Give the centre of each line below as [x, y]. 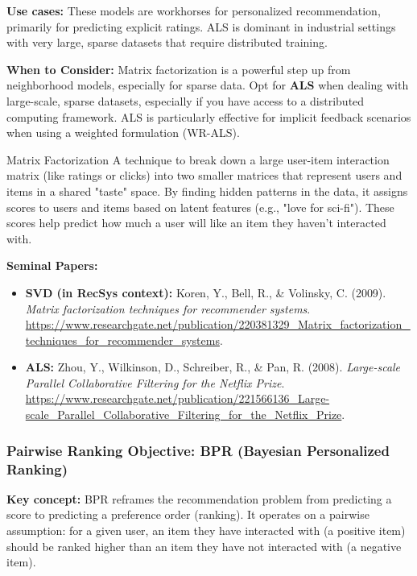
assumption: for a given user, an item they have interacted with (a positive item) [206, 530]
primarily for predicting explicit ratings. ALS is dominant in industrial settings [201, 26]
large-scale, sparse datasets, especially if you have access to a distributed [186, 100]
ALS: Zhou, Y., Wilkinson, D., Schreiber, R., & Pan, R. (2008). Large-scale [213, 367]
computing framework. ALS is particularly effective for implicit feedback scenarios [209, 116]
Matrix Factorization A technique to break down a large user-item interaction [198, 159]
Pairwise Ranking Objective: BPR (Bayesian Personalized [198, 450]
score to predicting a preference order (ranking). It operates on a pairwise [188, 514]
